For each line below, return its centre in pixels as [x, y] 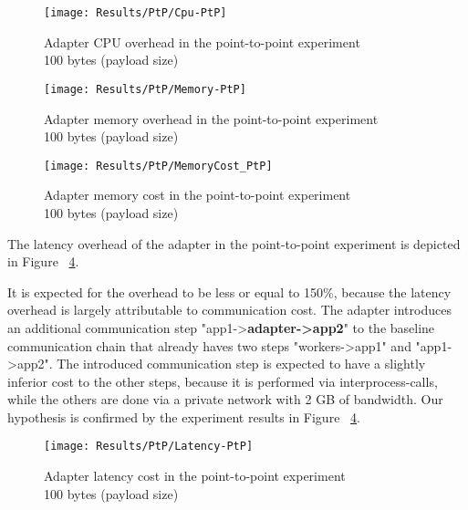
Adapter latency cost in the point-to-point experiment [195, 476]
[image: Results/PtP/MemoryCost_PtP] [158, 166]
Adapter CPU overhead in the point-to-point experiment [202, 42]
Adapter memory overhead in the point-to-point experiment [211, 118]
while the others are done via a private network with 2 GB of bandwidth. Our [225, 399]
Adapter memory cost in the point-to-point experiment [198, 195]
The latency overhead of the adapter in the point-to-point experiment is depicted [234, 243]
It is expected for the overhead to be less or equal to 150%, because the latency [229, 291]
